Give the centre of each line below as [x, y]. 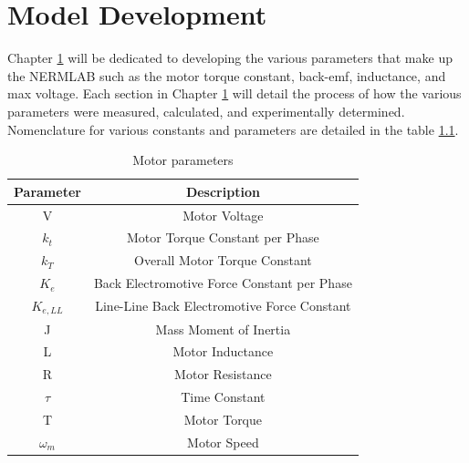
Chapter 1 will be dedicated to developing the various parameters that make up [230, 58]
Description [223, 191]
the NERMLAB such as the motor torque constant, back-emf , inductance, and [227, 75]
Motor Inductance [223, 351]
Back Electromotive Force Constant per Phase [223, 283]
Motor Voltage [223, 215]
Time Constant [223, 397]
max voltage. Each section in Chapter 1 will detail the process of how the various [234, 93]
